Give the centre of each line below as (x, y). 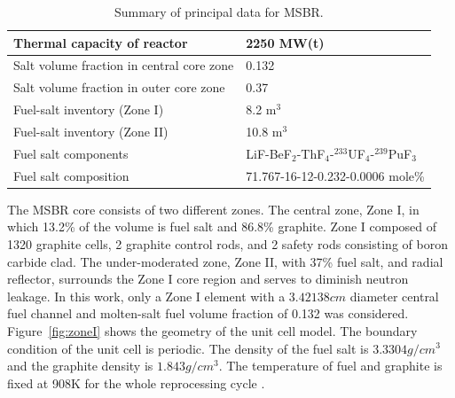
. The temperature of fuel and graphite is (330, 366)
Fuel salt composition (71, 175)
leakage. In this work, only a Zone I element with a (146, 296)
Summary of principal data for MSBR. (219, 12)
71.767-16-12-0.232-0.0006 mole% (335, 175)
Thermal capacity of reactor (101, 42)
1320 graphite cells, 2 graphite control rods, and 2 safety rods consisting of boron (227, 243)
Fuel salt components (71, 153)
